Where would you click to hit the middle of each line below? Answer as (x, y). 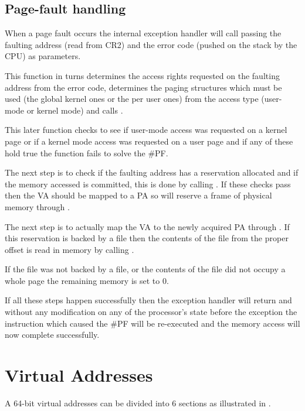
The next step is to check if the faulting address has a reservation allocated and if (152, 172)
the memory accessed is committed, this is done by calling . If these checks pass (148, 184)
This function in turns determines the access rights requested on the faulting (142, 75)
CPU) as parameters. (43, 56)
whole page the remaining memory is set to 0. (87, 280)
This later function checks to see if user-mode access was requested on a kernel (146, 130)
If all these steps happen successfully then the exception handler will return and (148, 300)
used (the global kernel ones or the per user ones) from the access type (132, 99)
